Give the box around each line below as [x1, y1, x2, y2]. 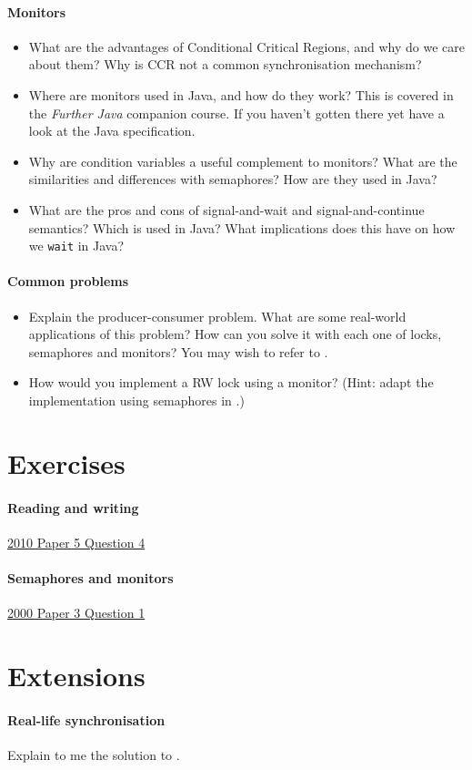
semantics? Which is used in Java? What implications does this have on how [28, 218, 456, 237]
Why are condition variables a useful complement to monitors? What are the [28, 151, 457, 170]
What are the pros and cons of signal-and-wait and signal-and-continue [28, 200, 425, 219]
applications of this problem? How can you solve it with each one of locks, [28, 324, 442, 344]
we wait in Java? [28, 236, 125, 255]
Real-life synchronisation [7, 710, 166, 729]
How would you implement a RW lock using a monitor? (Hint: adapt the [28, 373, 434, 392]
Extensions [7, 656, 146, 693]
